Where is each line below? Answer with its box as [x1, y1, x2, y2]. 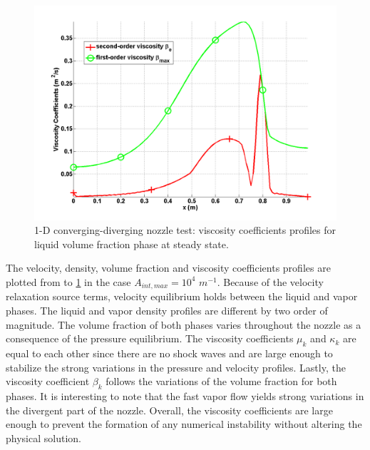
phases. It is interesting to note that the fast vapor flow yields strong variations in [6, 389, 364, 403]
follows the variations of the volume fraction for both [106, 374, 337, 389]
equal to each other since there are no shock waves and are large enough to [6, 346, 333, 361]
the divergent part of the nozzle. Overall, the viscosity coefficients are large [6, 402, 333, 417]
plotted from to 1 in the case [6, 274, 131, 289]
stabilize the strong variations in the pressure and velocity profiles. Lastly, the [6, 359, 346, 374]
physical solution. [6, 430, 81, 445]
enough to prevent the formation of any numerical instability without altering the [6, 416, 362, 431]
